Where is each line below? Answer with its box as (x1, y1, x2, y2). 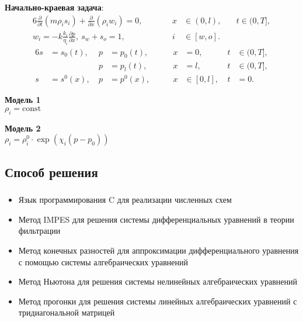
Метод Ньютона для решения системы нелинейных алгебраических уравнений (18, 275, 297, 288)
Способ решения (5, 162, 98, 181)
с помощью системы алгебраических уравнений (18, 255, 188, 268)
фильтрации (18, 224, 61, 237)
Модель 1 (5, 94, 41, 106)
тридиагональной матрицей (18, 306, 115, 318)
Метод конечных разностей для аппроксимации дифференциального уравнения (18, 244, 299, 256)
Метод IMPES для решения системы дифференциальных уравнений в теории (18, 213, 294, 225)
